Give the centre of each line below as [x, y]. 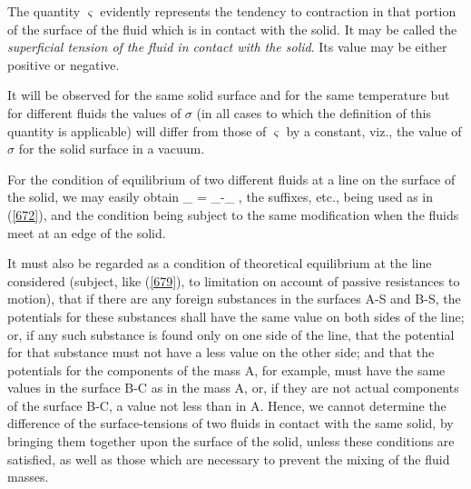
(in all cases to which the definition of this [314, 112]
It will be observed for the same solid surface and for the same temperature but [229, 95]
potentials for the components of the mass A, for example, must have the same [226, 369]
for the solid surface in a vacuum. [112, 149]
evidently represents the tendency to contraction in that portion [278, 11]
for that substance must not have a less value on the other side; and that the [221, 352]
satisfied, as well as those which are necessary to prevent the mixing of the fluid [229, 459]
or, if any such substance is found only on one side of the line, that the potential [231, 334]
